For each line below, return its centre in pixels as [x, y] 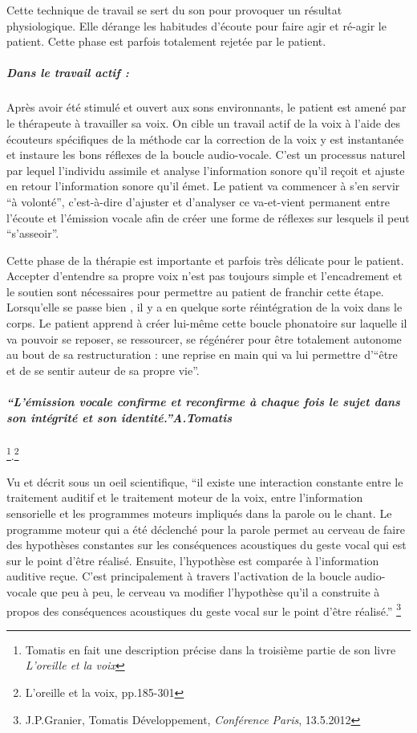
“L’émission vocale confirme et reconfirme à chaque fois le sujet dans [203, 402]
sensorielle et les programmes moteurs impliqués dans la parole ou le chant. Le [199, 513]
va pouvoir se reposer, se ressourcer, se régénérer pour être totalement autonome [204, 338]
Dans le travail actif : [68, 73]
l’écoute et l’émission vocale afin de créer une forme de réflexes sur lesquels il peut [208, 217]
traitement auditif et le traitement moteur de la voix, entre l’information [185, 497]
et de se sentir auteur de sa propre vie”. [103, 370]
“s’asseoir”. [33, 233]
